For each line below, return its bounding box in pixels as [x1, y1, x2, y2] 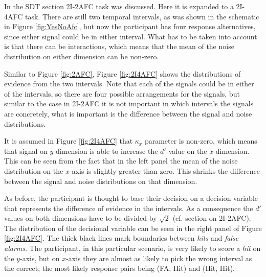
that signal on [4, 145, 48, 156]
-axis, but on [19, 252, 60, 263]
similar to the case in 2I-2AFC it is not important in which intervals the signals [4, 98, 254, 109]
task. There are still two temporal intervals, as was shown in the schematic [25, 11, 259, 21]
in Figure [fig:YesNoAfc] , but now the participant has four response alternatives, [4, 21, 256, 32]
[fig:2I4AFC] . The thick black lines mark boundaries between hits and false [4, 233, 239, 243]
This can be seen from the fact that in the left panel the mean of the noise [4, 155, 238, 166]
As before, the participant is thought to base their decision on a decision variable [4, 193, 258, 203]
